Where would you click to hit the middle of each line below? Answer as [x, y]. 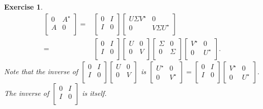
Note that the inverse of [41, 71]
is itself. [94, 93]
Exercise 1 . [23, 7]
